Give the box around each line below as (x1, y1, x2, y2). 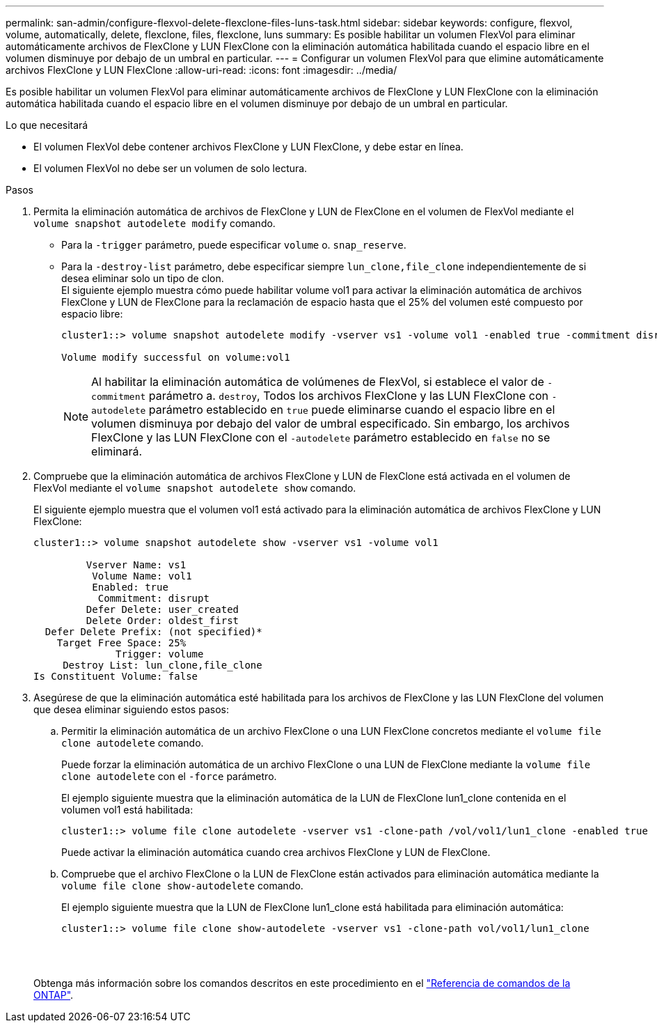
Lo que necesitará (6, 119, 88, 131)
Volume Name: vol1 (92, 570, 192, 582)
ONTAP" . (33, 989, 74, 1001)
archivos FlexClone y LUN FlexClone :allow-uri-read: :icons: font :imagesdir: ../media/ (6, 64, 397, 76)
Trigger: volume (116, 648, 204, 660)
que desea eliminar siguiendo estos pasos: (33, 703, 229, 715)
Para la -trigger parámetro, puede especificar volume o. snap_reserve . (61, 239, 406, 251)
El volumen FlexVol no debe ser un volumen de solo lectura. (33, 162, 308, 174)
